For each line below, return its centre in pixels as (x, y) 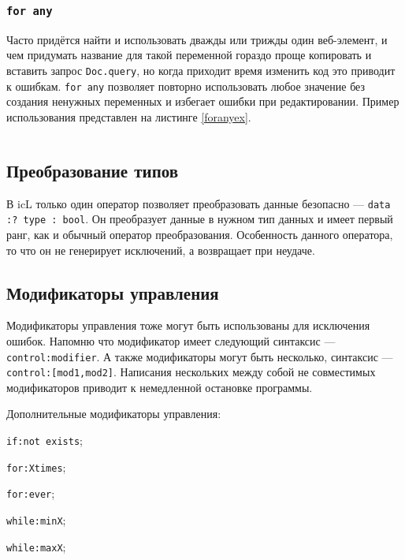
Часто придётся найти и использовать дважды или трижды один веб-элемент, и (197, 39)
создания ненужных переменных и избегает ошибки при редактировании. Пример (203, 101)
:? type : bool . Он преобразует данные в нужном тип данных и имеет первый (200, 219)
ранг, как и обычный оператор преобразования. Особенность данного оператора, (200, 234)
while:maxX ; (36, 546)
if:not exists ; (45, 441)
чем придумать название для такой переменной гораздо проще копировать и (189, 55)
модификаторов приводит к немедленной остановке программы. (160, 387)
